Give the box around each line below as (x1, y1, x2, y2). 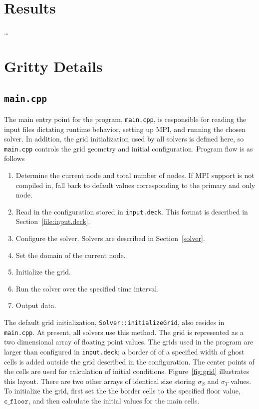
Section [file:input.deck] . (15, 216, 90, 226)
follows (4, 153, 25, 163)
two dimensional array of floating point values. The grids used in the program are (4, 336, 254, 347)
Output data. (15, 300, 56, 310)
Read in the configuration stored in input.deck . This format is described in (15, 206, 248, 216)
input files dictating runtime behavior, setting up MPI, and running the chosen (4, 123, 246, 134)
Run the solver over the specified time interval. (15, 283, 159, 293)
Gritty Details (4, 55, 103, 76)
